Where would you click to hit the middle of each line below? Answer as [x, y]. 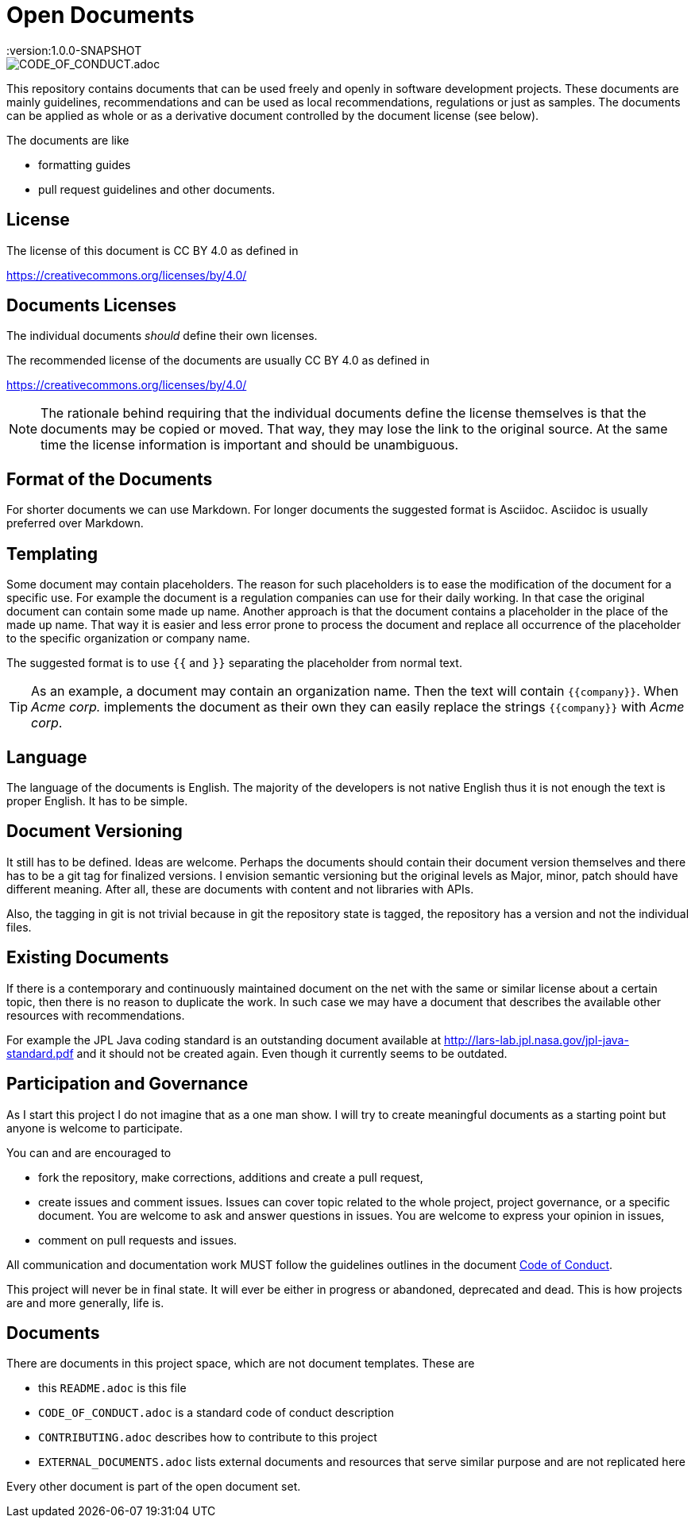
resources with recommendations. [96, 1015]
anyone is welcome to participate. [95, 1128]
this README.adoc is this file [112, 1388]
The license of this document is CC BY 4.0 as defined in [153, 250]
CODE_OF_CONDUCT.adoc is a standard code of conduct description [216, 1413]
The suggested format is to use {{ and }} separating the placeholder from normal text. [234, 663]
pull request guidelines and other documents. [157, 189]
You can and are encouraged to [89, 1152]
